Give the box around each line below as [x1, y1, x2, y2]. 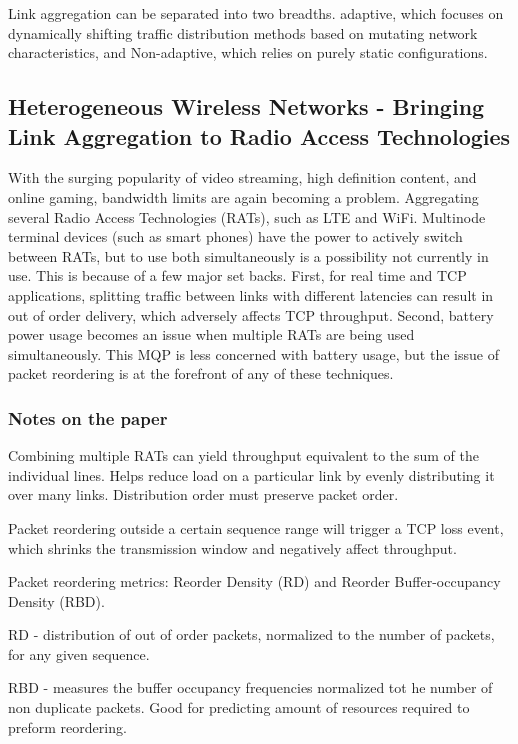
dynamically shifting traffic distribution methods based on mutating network [8, 22, 478, 43]
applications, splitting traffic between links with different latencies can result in [8, 284, 494, 305]
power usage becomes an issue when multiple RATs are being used [8, 324, 415, 345]
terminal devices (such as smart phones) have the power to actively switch [8, 226, 463, 247]
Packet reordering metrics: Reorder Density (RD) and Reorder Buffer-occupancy [8, 571, 501, 592]
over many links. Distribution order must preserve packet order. [8, 484, 399, 505]
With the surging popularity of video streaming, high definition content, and [8, 167, 477, 188]
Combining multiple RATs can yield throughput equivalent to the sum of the [8, 445, 479, 466]
